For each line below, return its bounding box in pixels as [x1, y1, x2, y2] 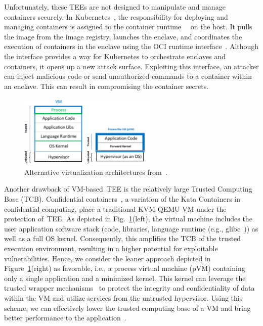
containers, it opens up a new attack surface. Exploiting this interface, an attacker [4, 61, 259, 71]
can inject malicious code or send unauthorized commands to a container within [4, 71, 252, 81]
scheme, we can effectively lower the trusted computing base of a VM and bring [4, 302, 251, 313]
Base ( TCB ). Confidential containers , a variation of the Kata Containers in [4, 194, 241, 204]
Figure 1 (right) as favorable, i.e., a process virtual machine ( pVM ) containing [4, 263, 245, 273]
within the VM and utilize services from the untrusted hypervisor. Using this [4, 292, 243, 303]
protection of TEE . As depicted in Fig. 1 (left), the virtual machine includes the [4, 213, 252, 224]
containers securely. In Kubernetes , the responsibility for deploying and [4, 11, 228, 22]
